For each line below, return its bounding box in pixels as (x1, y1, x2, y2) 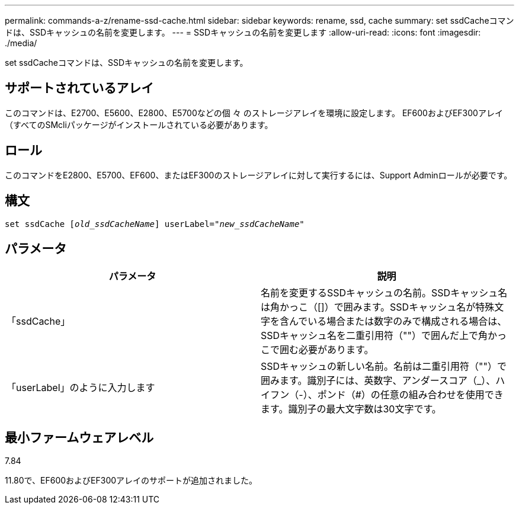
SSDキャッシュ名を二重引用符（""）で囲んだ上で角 (261, 329, 488, 342)
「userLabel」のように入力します (7, 382, 155, 394)
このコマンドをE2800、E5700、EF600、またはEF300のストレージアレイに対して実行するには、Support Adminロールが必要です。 (5, 169, 512, 180)
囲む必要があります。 (280, 344, 374, 356)
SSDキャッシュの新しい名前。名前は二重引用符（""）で (261, 360, 507, 373)
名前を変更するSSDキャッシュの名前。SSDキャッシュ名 (261, 287, 508, 299)
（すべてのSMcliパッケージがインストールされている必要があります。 (5, 119, 273, 130)
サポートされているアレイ (5, 81, 154, 96)
